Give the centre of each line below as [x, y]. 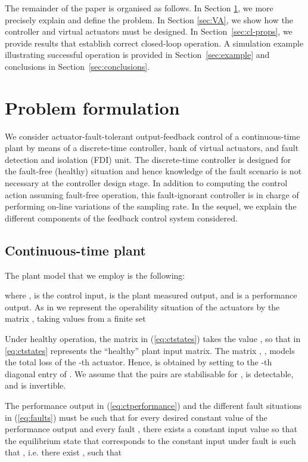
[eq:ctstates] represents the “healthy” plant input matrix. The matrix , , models [150, 350]
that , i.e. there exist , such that [63, 452]
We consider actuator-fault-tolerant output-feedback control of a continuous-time [153, 136]
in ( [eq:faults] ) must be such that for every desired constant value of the [136, 417]
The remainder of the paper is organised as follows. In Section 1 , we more [139, 8]
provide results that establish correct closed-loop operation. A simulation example [154, 43]
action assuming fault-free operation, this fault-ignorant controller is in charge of [152, 194]
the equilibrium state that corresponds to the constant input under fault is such [150, 440]
